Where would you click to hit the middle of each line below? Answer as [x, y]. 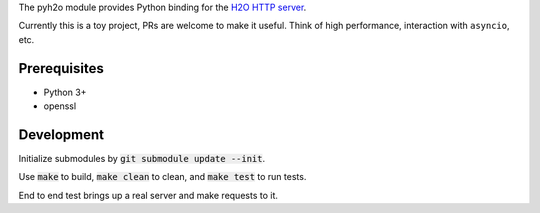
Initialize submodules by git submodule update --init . [142, 158]
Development [61, 134]
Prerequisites [61, 68]
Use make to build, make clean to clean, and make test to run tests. [162, 177]
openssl [60, 106]
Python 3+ [65, 92]
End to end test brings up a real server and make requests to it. [148, 195]
